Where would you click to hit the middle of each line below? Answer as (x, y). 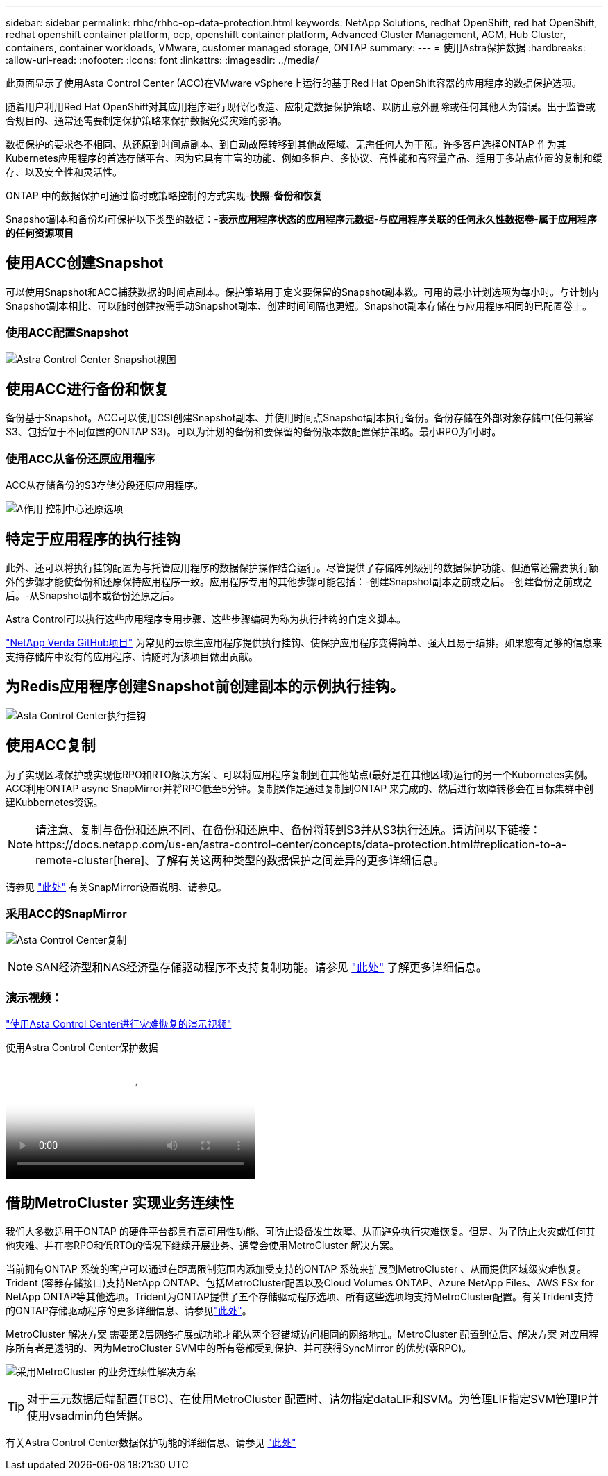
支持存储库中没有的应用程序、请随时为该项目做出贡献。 (132, 657)
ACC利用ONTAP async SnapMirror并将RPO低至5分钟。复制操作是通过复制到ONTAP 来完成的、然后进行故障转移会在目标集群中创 (300, 788)
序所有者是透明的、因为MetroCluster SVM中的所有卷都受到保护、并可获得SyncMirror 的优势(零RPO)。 (239, 1348)
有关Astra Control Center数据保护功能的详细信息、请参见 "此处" (151, 1443)
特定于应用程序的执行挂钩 (93, 539)
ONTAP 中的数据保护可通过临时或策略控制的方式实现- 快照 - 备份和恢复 (164, 195)
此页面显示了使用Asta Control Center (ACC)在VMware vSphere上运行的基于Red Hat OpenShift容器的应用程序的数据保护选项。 (294, 83)
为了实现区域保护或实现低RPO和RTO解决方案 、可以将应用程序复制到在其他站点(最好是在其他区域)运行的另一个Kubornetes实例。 (300, 774)
